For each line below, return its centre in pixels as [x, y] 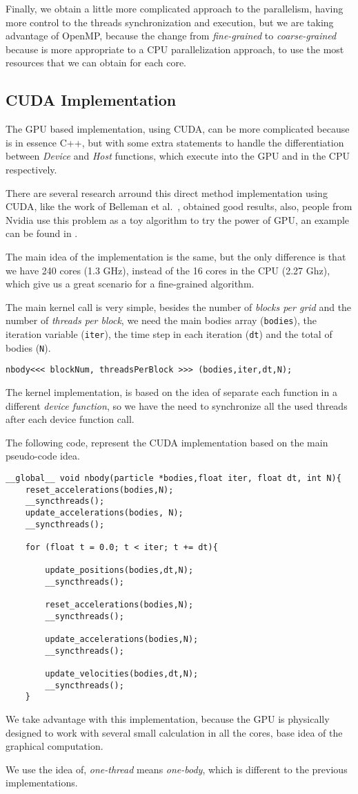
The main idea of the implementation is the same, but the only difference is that [176, 256]
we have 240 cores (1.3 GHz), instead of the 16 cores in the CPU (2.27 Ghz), [168, 270]
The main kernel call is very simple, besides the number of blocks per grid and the [179, 306]
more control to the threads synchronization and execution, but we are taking [170, 22]
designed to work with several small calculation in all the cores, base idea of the [174, 732]
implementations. [42, 783]
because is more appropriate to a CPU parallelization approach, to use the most [175, 49]
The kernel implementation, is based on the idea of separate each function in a [171, 391]
